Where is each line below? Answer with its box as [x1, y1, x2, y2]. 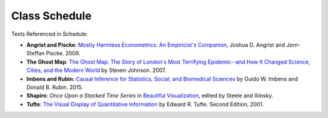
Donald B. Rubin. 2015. [26, 84, 83, 91]
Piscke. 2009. [46, 50, 81, 57]
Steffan [26, 50, 45, 57]
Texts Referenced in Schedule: [11, 30, 88, 38]
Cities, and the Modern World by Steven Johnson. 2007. [26, 67, 166, 74]
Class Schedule [11, 9, 92, 22]
